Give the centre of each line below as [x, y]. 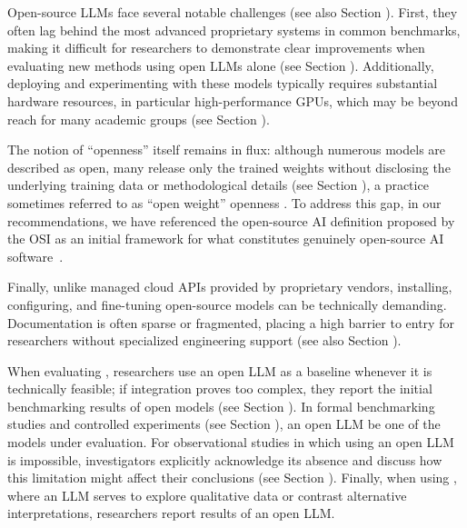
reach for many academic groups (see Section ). [139, 119]
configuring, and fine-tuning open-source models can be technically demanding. [227, 304]
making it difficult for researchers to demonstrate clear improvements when [216, 48]
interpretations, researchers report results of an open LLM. [171, 513]
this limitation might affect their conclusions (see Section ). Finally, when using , [232, 478]
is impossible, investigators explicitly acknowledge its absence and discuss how [225, 459]
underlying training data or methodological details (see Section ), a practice [218, 185]
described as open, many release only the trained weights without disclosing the [229, 167]
